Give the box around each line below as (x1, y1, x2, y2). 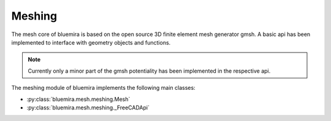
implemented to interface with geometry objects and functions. (11, 38, 171, 46)
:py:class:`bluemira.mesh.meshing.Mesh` (26, 95, 131, 103)
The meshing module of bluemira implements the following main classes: (11, 84, 196, 92)
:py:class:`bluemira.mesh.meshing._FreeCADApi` (26, 104, 150, 111)
